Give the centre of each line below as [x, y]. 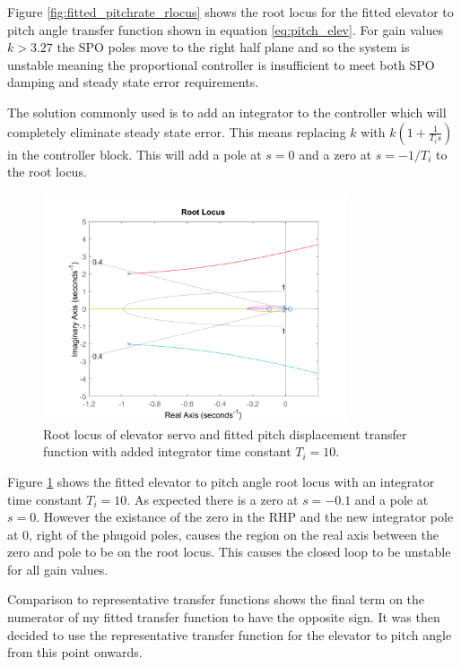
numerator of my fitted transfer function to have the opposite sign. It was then [224, 617]
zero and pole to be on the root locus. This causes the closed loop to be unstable [229, 552]
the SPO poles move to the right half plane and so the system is [233, 47]
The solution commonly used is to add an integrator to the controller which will [227, 112]
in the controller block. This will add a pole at [135, 154]
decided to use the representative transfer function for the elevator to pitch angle [230, 634]
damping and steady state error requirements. [133, 82]
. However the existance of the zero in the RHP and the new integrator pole [245, 517]
